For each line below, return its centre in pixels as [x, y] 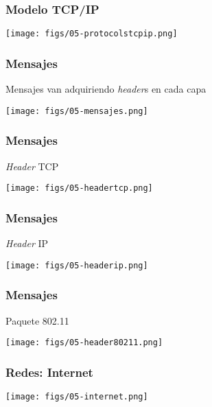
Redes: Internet [49, 372]
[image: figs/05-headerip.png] [77, 265]
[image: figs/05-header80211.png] [84, 343]
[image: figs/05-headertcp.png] [79, 188]
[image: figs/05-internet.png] [77, 396]
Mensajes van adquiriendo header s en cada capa [106, 89]
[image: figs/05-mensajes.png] [77, 111]
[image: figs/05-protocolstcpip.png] [92, 34]
